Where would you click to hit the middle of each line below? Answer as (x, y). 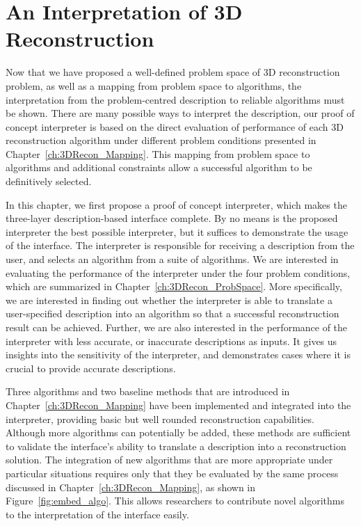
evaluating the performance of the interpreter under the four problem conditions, (178, 272)
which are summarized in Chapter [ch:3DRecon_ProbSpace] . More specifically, (174, 286)
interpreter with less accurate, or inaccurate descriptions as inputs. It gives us (171, 341)
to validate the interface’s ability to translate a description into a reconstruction (176, 446)
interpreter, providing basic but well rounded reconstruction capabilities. (160, 419)
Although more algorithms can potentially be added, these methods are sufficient (178, 432)
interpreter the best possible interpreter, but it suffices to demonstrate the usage (177, 231)
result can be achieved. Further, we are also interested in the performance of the (177, 327)
